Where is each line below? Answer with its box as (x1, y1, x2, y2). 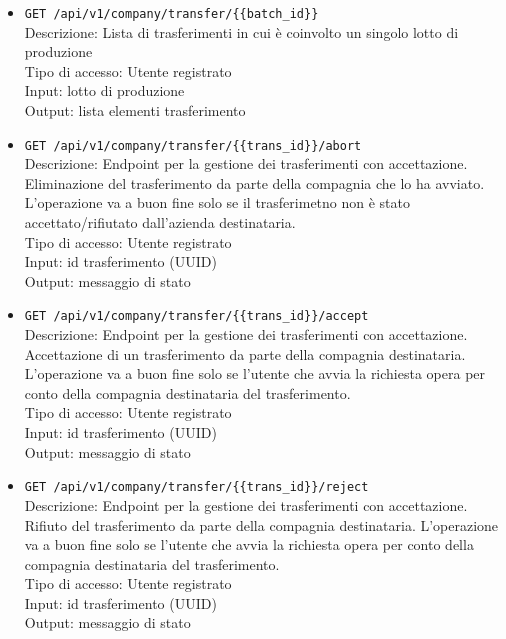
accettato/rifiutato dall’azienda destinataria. (24, 212, 296, 233)
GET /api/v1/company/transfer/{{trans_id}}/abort (24, 138, 362, 153)
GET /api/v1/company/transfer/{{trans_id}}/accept (24, 309, 369, 324)
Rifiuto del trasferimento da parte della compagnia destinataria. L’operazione (24, 514, 499, 535)
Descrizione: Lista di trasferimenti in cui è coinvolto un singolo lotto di (24, 21, 459, 42)
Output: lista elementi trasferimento (24, 100, 246, 121)
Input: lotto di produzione (24, 80, 185, 101)
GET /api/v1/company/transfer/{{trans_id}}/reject (24, 480, 369, 495)
